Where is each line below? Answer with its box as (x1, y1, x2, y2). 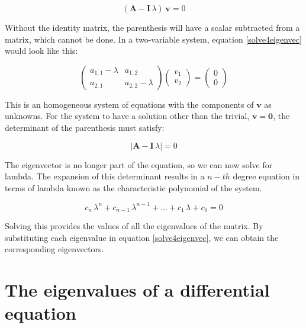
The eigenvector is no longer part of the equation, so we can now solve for (5, 158, 273, 171)
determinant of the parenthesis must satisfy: (5, 121, 165, 133)
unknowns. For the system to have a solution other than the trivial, (5, 110, 250, 122)
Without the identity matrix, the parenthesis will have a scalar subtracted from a (5, 21, 300, 33)
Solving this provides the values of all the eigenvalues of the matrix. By (5, 220, 263, 232)
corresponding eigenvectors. (5, 243, 104, 255)
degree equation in (233, 170, 300, 182)
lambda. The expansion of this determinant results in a (5, 170, 205, 182)
